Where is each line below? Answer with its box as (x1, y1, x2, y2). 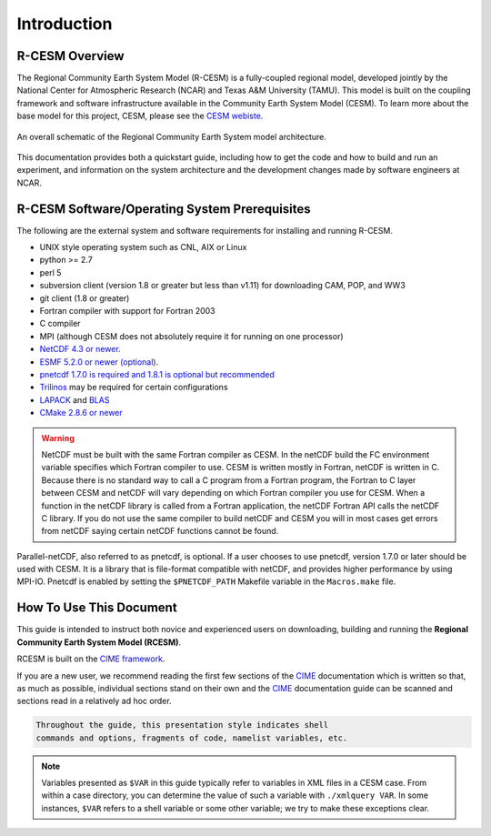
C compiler (39, 318, 81, 329)
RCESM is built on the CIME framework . (16, 653, 165, 664)
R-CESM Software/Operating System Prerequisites (16, 201, 311, 217)
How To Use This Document (16, 600, 177, 616)
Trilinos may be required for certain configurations (39, 382, 228, 393)
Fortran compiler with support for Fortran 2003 (39, 306, 215, 317)
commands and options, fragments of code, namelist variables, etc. (35, 732, 348, 743)
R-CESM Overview (16, 48, 125, 64)
